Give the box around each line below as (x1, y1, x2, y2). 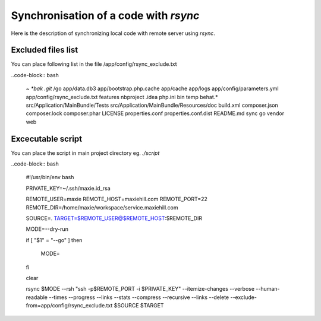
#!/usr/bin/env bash (26, 174, 74, 181)
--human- (256, 285, 280, 293)
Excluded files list (11, 45, 78, 55)
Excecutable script (11, 134, 83, 144)
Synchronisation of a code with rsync (11, 9, 200, 22)
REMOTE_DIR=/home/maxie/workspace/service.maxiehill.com (26, 204, 178, 211)
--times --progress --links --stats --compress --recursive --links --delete (48, 294, 229, 301)
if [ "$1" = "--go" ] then (26, 236, 83, 243)
